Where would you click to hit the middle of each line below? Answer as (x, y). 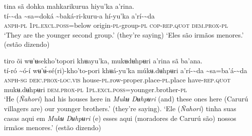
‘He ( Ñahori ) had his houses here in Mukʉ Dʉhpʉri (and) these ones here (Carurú (126, 99)
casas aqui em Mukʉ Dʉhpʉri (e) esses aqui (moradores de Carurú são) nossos (120, 118)
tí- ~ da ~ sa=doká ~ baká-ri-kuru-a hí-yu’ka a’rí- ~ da (79, 15)
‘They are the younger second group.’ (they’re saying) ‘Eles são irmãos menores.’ (124, 34)
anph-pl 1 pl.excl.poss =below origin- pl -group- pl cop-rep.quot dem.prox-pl (116, 25)
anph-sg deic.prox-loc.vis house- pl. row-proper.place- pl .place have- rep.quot (117, 80)
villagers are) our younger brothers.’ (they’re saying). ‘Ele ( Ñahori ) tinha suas (120, 108)
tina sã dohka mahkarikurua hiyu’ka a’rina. (69, 6)
